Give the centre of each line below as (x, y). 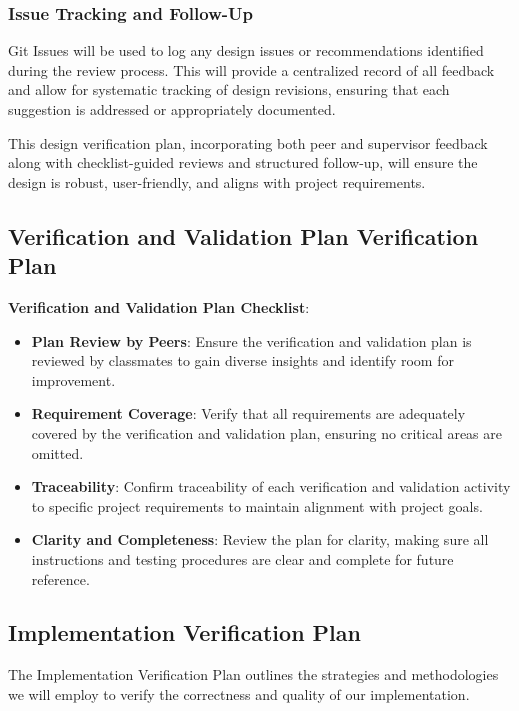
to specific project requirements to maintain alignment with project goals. (257, 505)
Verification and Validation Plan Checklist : (159, 306)
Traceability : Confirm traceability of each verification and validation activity (271, 486)
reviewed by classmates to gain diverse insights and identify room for (242, 360)
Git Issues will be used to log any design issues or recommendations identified (246, 50)
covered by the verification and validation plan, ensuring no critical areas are (266, 432)
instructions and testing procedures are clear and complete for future (242, 558)
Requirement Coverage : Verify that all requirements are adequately (248, 413)
